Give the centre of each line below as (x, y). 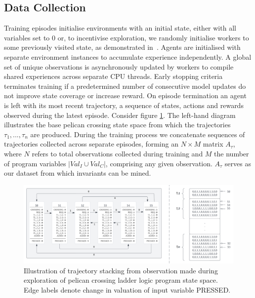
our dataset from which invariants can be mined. (78, 173)
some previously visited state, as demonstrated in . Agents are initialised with (122, 47)
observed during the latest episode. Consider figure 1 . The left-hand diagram (120, 115)
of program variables (35, 163)
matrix (213, 144)
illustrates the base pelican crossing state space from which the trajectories (117, 125)
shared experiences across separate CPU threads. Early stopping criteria (113, 76)
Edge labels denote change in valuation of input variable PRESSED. (127, 289)
